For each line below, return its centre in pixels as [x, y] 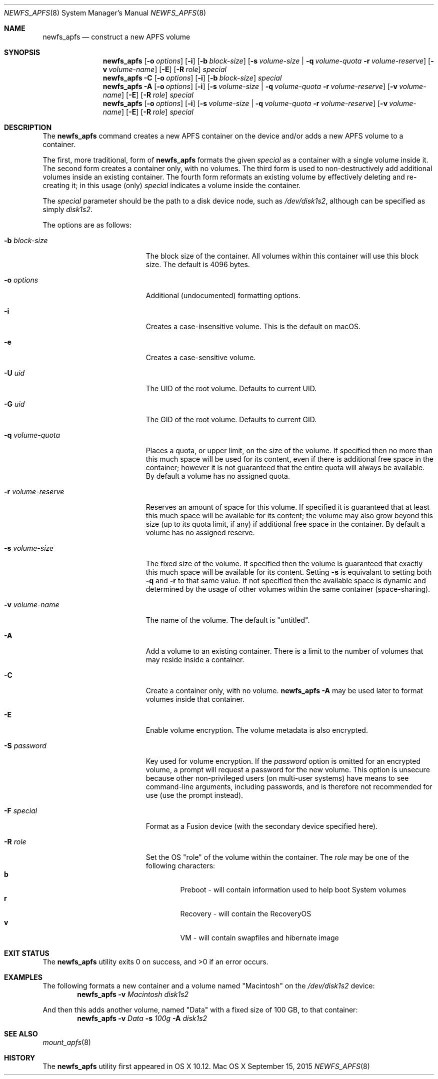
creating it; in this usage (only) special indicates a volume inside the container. [172, 185]
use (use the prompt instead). [194, 795]
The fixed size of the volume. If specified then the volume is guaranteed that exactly [284, 564]
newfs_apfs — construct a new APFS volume [116, 37]
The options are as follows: [87, 225]
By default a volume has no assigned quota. [218, 476]
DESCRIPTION [28, 127]
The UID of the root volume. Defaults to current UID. [231, 388]
